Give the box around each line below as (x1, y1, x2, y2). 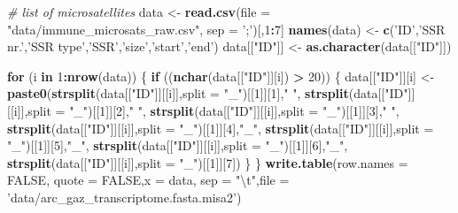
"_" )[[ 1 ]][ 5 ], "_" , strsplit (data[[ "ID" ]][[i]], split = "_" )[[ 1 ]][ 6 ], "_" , (7, 136, 348, 155)
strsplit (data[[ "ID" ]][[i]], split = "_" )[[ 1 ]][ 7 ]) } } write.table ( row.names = (7, 153, 408, 171)
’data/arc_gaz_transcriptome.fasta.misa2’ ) (7, 187, 242, 206)
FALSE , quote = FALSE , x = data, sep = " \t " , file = (7, 171, 290, 189)
